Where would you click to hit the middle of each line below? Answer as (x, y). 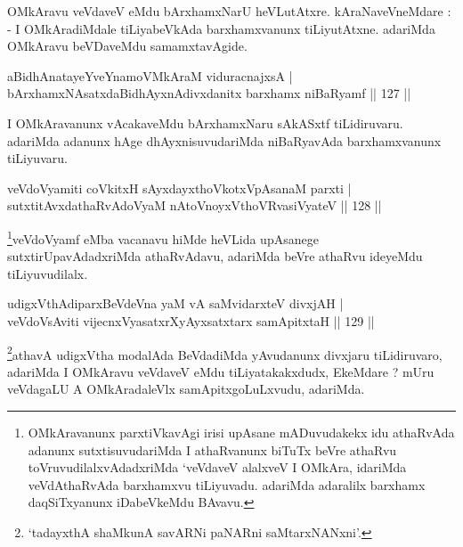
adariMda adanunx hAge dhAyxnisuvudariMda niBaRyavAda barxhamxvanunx (224, 140)
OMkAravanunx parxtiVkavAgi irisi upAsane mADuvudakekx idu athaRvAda (241, 432)
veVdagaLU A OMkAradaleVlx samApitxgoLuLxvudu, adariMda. (186, 389)
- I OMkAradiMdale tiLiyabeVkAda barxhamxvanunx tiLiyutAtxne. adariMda (221, 28)
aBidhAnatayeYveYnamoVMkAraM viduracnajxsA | (150, 75)
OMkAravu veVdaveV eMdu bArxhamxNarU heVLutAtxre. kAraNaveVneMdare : (229, 11)
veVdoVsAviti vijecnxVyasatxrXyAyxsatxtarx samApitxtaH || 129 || (191, 320)
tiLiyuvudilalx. (48, 273)
